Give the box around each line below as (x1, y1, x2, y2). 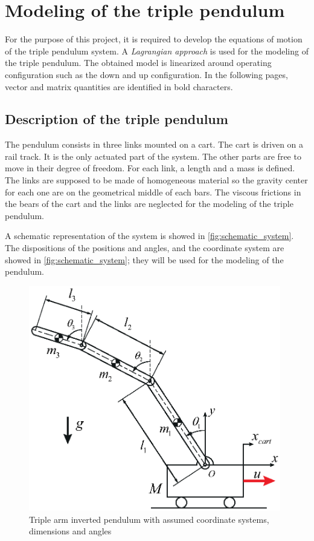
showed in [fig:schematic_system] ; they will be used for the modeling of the (5, 253, 284, 266)
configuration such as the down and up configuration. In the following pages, (5, 68, 288, 80)
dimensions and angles (29, 525, 112, 537)
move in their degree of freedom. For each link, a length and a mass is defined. (5, 162, 295, 174)
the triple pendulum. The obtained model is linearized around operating (5, 56, 272, 69)
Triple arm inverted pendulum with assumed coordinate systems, (29, 513, 269, 525)
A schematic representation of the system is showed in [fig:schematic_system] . (5, 229, 294, 242)
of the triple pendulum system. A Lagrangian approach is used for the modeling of (5, 44, 309, 57)
